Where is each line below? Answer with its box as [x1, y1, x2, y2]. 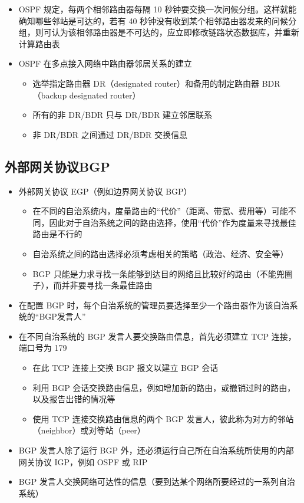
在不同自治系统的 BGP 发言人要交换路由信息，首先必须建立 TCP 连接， [18, 330, 296, 342]
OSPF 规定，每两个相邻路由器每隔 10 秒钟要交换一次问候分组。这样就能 [18, 3, 297, 15]
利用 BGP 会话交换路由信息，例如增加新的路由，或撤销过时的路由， [32, 381, 296, 393]
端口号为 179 [18, 341, 67, 354]
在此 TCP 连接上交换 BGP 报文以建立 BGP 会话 [32, 361, 219, 374]
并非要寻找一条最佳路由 [61, 279, 153, 291]
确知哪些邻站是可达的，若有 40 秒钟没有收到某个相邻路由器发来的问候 [18, 14, 289, 27]
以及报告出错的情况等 [32, 393, 115, 405]
